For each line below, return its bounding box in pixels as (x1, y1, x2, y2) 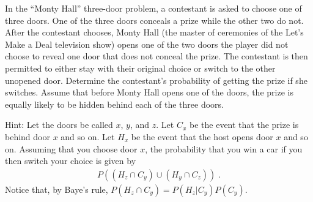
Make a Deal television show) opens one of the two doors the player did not (5, 37, 289, 50)
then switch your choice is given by (5, 154, 136, 167)
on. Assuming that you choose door (5, 142, 138, 155)
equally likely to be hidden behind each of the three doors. (5, 97, 224, 110)
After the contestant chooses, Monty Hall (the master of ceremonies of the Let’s (5, 26, 304, 39)
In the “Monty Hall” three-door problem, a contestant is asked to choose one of (5, 2, 302, 14)
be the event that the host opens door (131, 130, 273, 143)
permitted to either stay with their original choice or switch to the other (5, 61, 276, 74)
